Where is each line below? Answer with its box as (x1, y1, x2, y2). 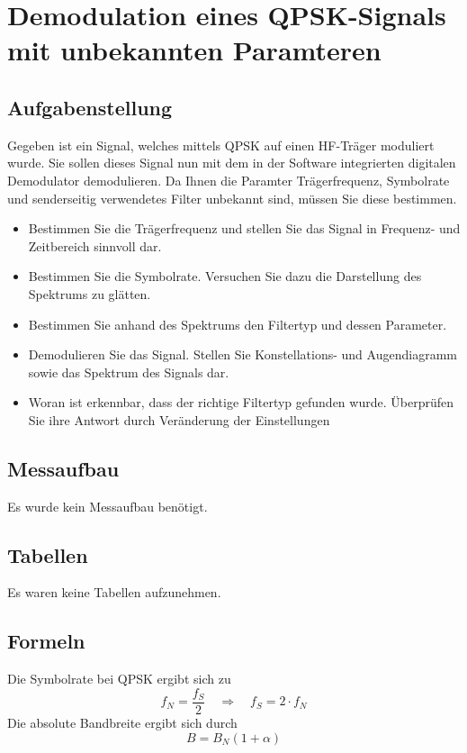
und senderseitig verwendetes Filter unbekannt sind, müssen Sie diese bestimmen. (7, 188, 457, 207)
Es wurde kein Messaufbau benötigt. (7, 496, 208, 515)
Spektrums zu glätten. (28, 284, 151, 303)
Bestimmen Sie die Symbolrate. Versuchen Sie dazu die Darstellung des (28, 267, 422, 286)
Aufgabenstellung (7, 93, 173, 121)
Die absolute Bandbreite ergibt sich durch (7, 712, 238, 731)
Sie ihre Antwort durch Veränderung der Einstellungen (28, 410, 330, 429)
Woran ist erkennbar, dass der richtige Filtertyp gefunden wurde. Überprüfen (28, 393, 454, 412)
